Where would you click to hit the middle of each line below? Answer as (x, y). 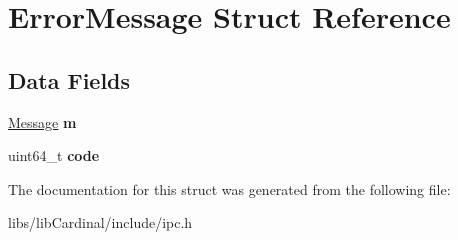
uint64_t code (54, 155)
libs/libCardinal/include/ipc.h (100, 222)
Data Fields (69, 79)
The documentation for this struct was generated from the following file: (229, 188)
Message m (42, 121)
